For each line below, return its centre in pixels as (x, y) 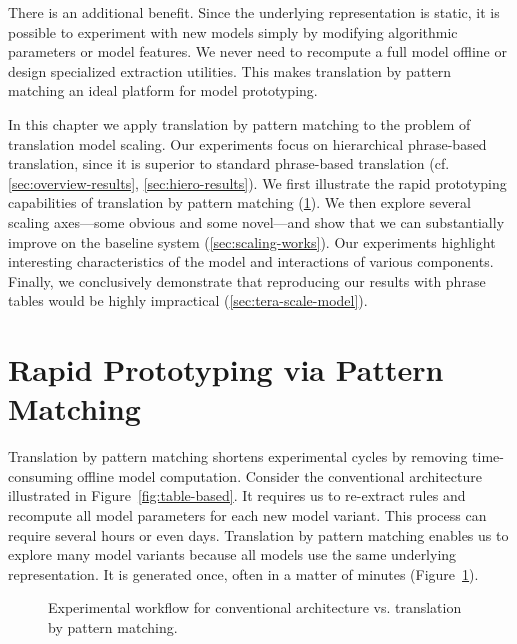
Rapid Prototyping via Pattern (226, 369)
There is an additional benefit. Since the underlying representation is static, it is (254, 12)
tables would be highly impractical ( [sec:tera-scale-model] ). (188, 300)
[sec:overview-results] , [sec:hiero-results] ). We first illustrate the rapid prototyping (257, 182)
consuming (40, 475)
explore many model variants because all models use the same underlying (232, 554)
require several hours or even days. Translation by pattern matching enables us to (258, 534)
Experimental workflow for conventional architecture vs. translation (255, 607)
